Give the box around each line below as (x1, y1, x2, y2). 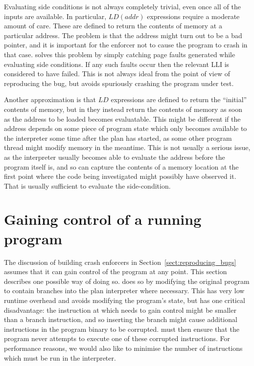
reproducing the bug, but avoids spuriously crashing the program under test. (4, 78, 234, 88)
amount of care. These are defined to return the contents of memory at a (4, 21, 222, 31)
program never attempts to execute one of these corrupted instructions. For (4, 333, 230, 344)
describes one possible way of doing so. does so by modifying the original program (4, 276, 250, 286)
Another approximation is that (4, 94, 96, 105)
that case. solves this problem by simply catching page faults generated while (4, 49, 235, 59)
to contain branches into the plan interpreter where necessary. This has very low (4, 285, 245, 296)
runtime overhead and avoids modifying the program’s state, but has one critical (4, 295, 245, 305)
